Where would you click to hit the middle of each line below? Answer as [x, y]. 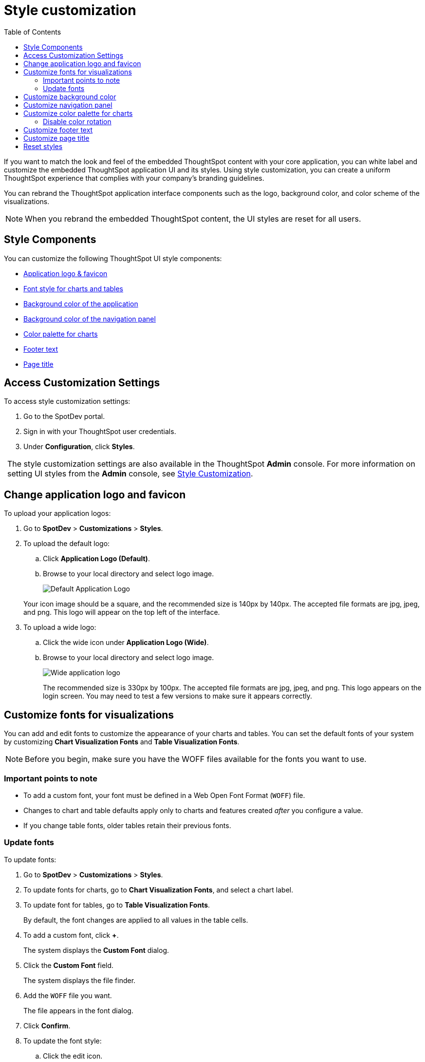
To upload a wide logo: [60, 627]
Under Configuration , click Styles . [79, 447]
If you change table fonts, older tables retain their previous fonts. [127, 825]
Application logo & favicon [65, 273]
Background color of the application [81, 303]
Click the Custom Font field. [69, 965]
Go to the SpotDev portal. [64, 417]
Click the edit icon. [73, 1056]
